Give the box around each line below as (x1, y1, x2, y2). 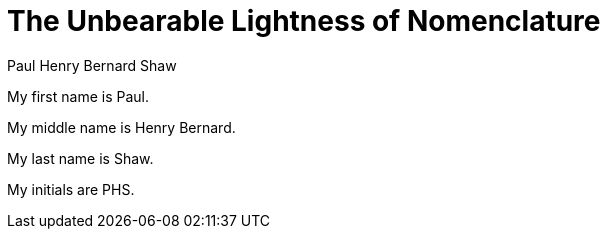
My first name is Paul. (7, 87, 149, 105)
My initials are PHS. (7, 180, 135, 198)
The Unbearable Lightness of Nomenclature (7, 4, 601, 38)
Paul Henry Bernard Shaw (7, 56, 177, 74)
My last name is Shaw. (7, 149, 154, 167)
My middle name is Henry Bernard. (7, 118, 236, 136)
